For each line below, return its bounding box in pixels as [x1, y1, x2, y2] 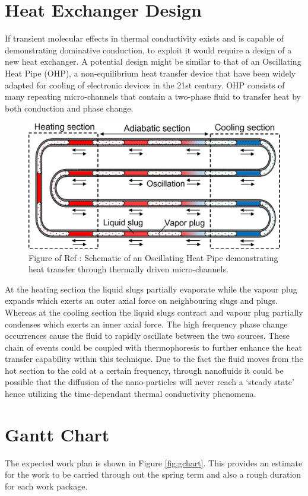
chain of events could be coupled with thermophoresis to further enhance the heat [5, 341, 302, 353]
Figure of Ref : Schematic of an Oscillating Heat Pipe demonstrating [28, 251, 278, 263]
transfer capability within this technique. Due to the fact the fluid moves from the [5, 352, 303, 365]
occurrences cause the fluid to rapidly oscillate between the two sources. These [5, 329, 290, 342]
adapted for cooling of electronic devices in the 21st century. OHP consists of [5, 78, 285, 91]
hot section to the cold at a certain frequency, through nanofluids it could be [5, 364, 284, 376]
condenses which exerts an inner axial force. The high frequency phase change [5, 317, 288, 330]
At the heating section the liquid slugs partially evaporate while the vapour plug [5, 282, 297, 295]
